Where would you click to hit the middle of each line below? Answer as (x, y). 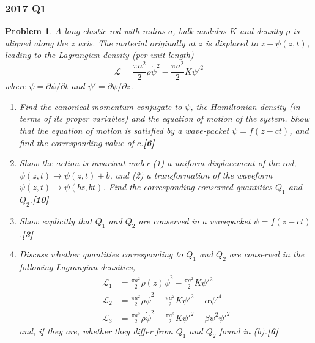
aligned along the (36, 42)
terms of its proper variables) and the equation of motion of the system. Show (164, 118)
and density (261, 31)
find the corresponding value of (76, 142)
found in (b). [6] (249, 331)
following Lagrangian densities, (77, 267)
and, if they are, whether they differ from (96, 331)
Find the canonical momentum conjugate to (101, 106)
